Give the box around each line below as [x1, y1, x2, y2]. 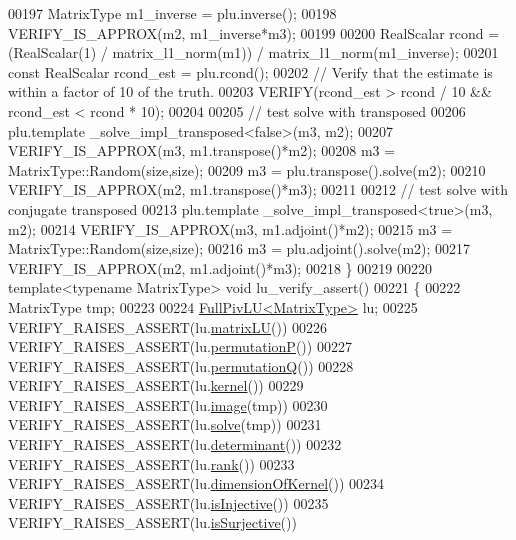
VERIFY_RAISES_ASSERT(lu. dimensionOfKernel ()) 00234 [8, 473, 385, 494]
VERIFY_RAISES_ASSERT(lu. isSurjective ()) [8, 512, 297, 533]
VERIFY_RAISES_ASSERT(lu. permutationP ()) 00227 [8, 336, 352, 357]
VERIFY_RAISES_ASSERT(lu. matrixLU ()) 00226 [8, 316, 327, 337]
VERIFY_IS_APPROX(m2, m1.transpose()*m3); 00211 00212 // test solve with [8, 179, 509, 200]
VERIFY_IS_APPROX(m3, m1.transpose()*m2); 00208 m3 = [8, 140, 396, 161]
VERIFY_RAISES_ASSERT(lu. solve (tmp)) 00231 [8, 414, 322, 435]
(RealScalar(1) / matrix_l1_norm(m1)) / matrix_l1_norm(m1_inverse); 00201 [8, 42, 499, 63]
